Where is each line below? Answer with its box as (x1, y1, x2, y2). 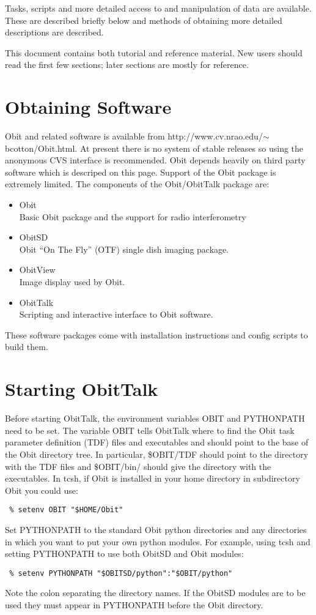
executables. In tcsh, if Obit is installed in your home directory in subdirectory (5, 472, 300, 485)
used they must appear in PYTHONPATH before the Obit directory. (5, 598, 263, 611)
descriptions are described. (5, 26, 104, 39)
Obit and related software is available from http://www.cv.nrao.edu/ (5, 130, 263, 143)
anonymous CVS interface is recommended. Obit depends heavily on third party (5, 154, 306, 166)
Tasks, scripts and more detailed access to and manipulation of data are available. (5, 2, 312, 14)
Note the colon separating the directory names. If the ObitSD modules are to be (5, 586, 306, 599)
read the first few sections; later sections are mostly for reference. (5, 58, 249, 71)
